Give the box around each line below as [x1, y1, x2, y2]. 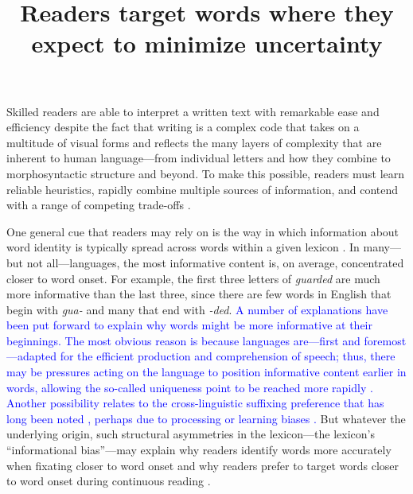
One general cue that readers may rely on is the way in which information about [6, 223, 399, 239]
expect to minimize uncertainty [31, 27, 383, 60]
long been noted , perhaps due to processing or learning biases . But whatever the [6, 410, 406, 426]
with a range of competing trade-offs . [6, 196, 191, 213]
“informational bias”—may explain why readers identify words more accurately [6, 441, 392, 458]
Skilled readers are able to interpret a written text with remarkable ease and [6, 103, 380, 119]
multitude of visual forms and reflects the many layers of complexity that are [6, 134, 382, 150]
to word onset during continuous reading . [6, 473, 211, 489]
